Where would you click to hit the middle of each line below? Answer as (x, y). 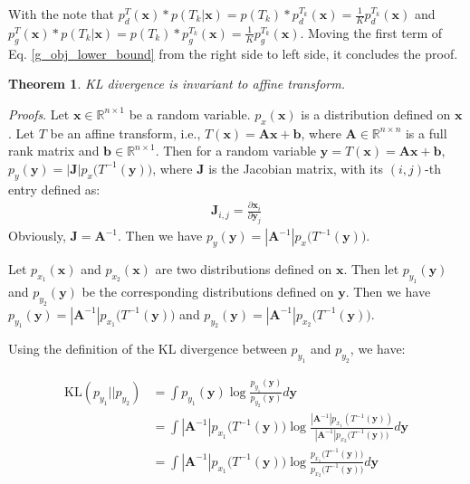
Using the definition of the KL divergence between (148, 349)
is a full (426, 133)
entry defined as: (54, 189)
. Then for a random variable (236, 151)
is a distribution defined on (376, 114)
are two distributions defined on (244, 269)
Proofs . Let (39, 114)
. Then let (371, 269)
